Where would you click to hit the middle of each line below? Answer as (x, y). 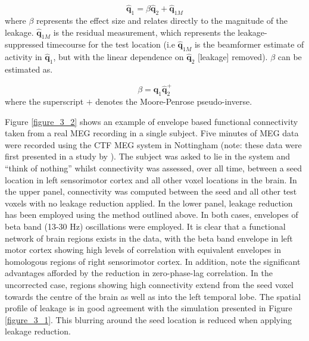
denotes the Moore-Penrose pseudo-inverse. (174, 101)
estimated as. (29, 69)
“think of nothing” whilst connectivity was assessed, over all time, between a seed (154, 168)
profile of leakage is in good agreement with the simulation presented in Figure (149, 308)
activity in (24, 57)
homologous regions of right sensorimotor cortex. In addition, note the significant (153, 261)
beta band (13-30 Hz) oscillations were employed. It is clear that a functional (145, 226)
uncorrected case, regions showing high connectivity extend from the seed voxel (149, 285)
